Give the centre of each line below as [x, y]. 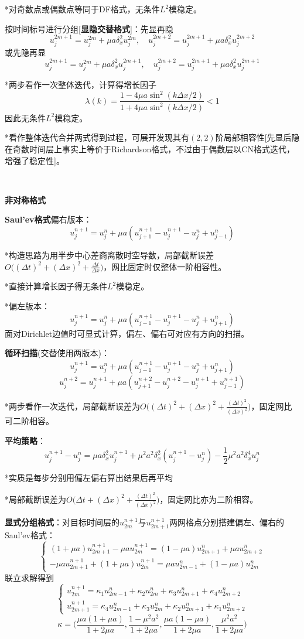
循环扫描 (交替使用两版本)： [57, 353]
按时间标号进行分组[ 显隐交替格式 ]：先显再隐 [89, 28]
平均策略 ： [25, 441]
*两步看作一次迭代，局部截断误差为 [72, 406]
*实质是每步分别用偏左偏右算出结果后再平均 [89, 478]
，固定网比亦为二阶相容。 [209, 499]
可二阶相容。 [29, 421]
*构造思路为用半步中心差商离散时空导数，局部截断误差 [109, 254]
